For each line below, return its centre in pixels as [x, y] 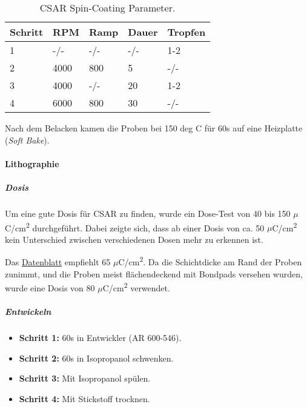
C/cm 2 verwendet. [136, 287]
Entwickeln [28, 312]
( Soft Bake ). [27, 140]
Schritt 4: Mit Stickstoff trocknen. [84, 398]
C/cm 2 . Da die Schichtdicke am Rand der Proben [210, 261]
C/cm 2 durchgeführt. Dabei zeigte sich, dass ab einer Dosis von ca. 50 [135, 227]
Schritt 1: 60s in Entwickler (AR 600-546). [100, 338]
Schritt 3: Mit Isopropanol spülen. [85, 378]
